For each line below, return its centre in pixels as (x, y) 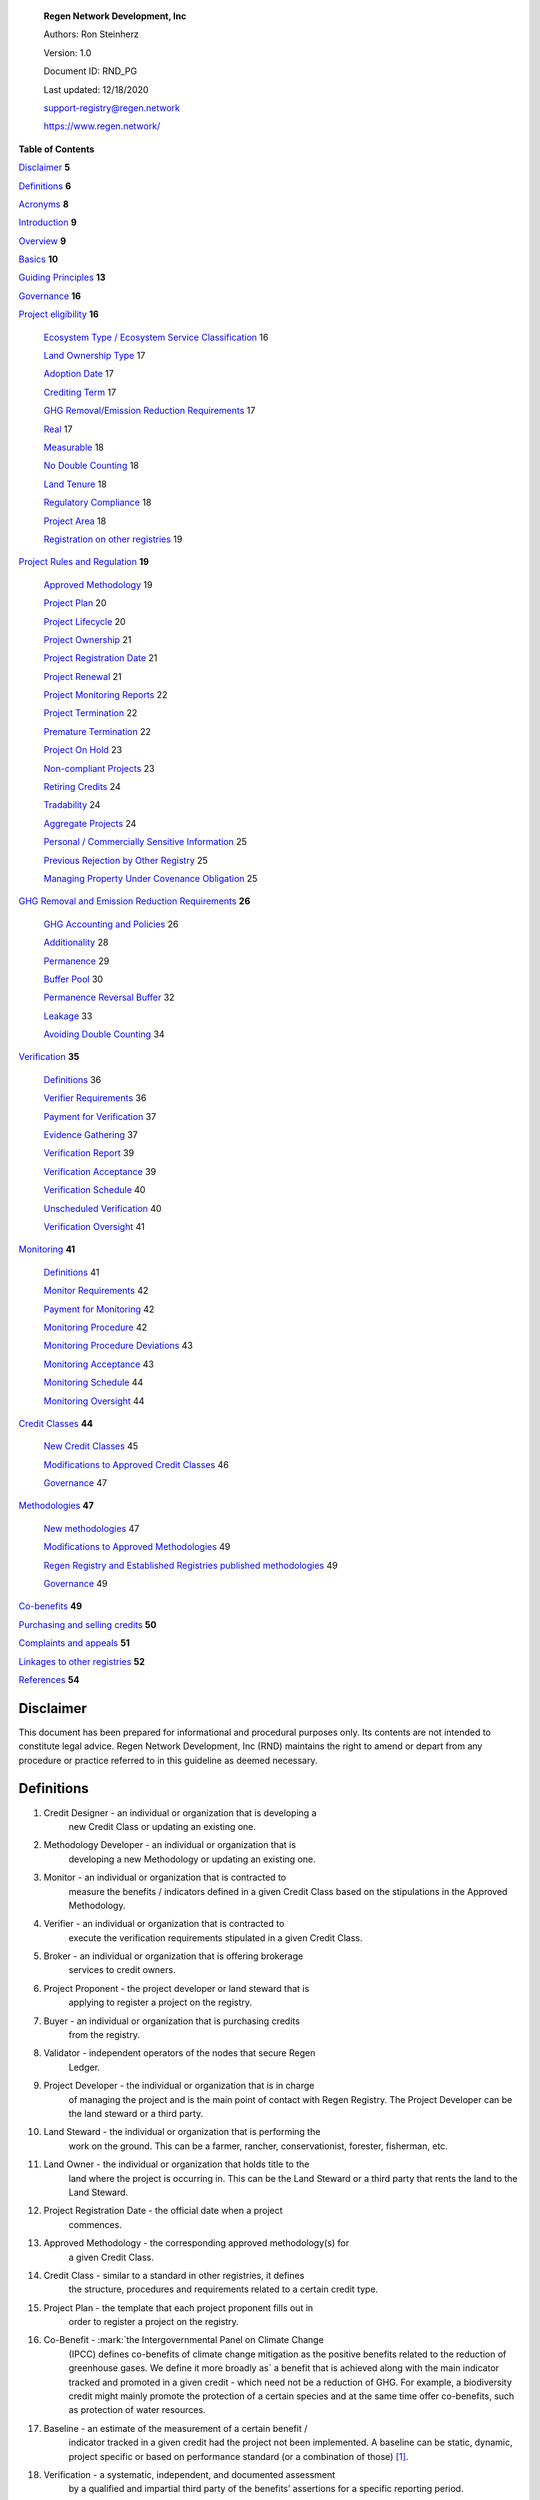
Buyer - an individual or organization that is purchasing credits (171, 2021)
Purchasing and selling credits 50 (87, 1624)
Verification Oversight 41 (94, 1226)
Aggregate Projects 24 (90, 823)
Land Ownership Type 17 (94, 356)
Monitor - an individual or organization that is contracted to (165, 1877)
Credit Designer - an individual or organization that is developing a (180, 1812)
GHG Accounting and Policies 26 (111, 924)
